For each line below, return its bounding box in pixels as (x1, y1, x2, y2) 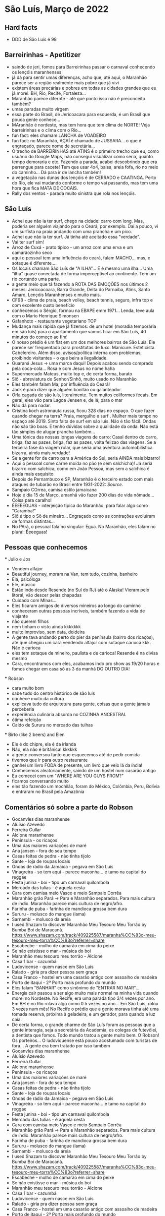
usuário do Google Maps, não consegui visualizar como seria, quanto (11, 153, 153, 159)
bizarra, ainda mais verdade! (11, 450, 70, 456)
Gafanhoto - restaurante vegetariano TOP (11, 318, 97, 324)
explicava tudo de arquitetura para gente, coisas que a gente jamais (11, 701, 150, 707)
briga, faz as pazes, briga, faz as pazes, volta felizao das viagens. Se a (11, 439, 156, 445)
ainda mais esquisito (11, 471, 54, 477)
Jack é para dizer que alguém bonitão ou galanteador (11, 386, 122, 392)
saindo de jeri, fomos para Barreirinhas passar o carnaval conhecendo (11, 63, 155, 70)
